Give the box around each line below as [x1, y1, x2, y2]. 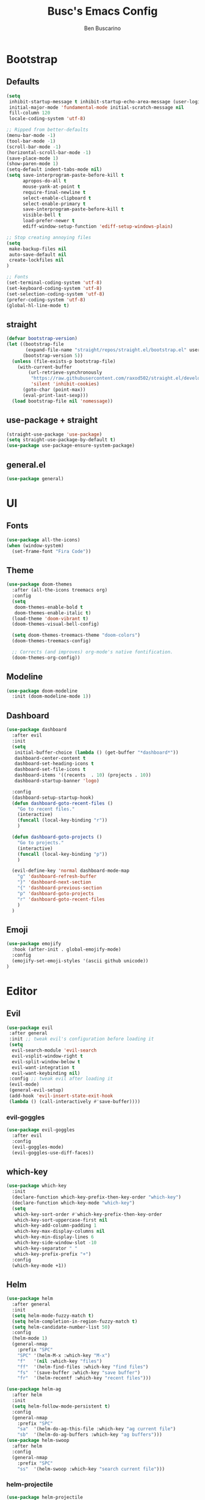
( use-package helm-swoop [6, 1438, 70, 1444]
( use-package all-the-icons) [6, 537, 81, 543]
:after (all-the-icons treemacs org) [12, 587, 108, 593]
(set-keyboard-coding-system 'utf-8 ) [6, 285, 103, 291]
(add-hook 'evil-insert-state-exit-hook [9, 1093, 113, 1099]
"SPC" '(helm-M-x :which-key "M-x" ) [17, 1352, 111, 1359]
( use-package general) [6, 475, 64, 481]
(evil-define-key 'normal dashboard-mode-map [12, 867, 130, 874]
